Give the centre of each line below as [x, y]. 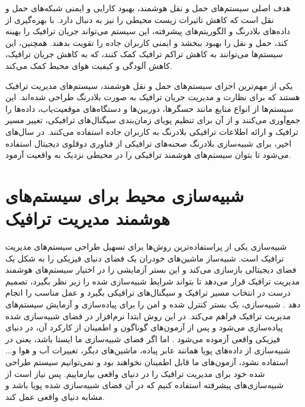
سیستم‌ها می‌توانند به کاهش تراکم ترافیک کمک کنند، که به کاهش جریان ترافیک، [144, 54]
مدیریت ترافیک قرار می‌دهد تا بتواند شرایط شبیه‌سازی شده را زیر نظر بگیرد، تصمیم [153, 281]
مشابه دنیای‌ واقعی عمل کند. [55, 396]
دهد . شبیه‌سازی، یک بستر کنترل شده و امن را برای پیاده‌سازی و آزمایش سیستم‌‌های [153, 304]
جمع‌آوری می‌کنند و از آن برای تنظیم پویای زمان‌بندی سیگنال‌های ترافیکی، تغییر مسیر [153, 120]
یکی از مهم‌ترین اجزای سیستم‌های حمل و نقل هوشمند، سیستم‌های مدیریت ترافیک [149, 85]
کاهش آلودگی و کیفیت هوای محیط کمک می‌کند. [89, 65]
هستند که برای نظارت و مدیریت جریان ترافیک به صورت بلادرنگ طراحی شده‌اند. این [153, 97]
